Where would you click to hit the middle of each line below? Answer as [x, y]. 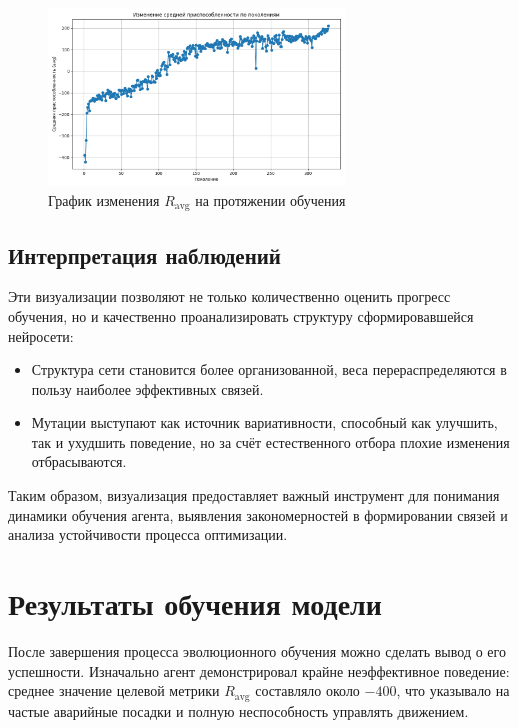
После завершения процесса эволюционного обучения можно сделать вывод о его [257, 650]
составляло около [307, 690]
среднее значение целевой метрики [114, 690]
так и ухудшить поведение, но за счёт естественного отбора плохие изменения [270, 441]
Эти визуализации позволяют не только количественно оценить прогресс [229, 296]
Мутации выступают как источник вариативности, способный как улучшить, [264, 422]
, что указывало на [453, 690]
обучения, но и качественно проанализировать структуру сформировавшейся [241, 315]
